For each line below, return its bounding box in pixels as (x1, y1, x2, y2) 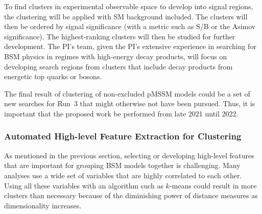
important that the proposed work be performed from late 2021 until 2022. (4, 108, 239, 118)
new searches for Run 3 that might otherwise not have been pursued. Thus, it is (4, 98, 255, 109)
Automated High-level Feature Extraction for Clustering (4, 130, 242, 142)
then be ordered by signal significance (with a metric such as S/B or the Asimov (4, 21, 256, 32)
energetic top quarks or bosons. (4, 71, 102, 82)
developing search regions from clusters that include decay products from (4, 61, 233, 72)
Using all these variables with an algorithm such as (4, 180, 163, 191)
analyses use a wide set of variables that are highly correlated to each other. (4, 170, 242, 180)
